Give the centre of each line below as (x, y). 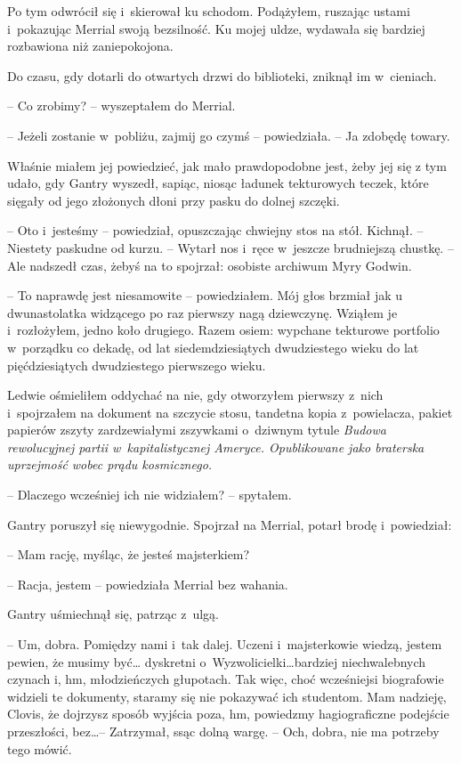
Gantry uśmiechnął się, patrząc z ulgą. (113, 614)
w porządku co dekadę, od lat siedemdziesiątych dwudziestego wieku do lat (213, 347)
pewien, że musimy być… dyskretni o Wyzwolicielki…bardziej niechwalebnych (217, 661)
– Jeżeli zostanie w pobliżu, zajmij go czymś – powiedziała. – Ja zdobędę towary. (229, 135)
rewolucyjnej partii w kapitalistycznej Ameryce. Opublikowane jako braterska (216, 447)
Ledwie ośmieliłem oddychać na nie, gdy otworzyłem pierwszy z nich (195, 395)
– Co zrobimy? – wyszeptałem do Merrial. (121, 106)
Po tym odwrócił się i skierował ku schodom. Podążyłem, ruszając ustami (209, 11)
